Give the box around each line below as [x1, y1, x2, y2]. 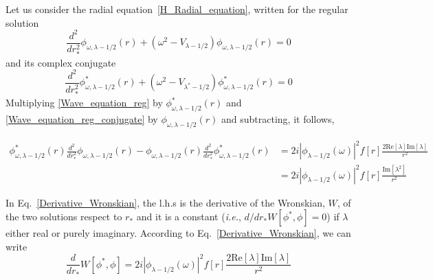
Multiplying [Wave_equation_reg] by [5, 95, 163, 110]
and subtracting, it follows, [221, 111, 335, 126]
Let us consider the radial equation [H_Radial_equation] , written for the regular [5, 2, 348, 16]
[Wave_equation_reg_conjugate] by [5, 111, 158, 126]
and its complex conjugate [5, 55, 116, 69]
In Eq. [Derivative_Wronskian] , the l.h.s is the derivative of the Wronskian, [5, 195, 325, 209]
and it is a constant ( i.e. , [136, 209, 241, 224]
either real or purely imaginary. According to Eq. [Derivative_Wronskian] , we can [5, 226, 351, 240]
